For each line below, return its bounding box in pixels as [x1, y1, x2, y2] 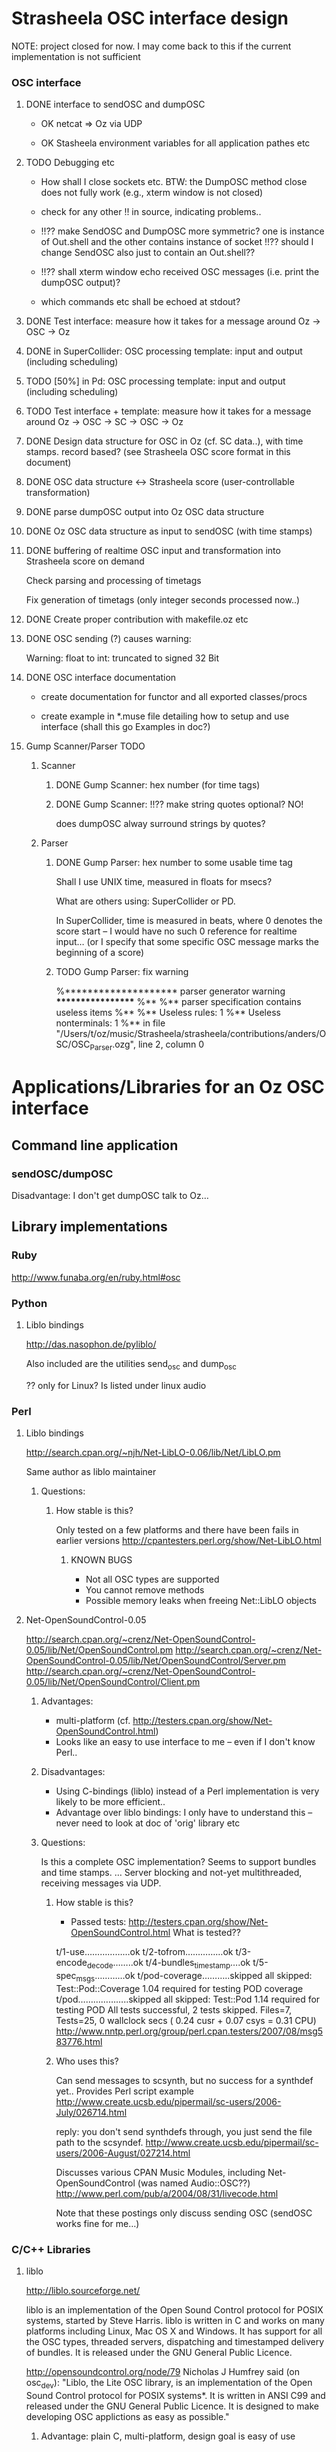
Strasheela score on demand [25, 555, 145, 567]
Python [11, 1296, 48, 1310]
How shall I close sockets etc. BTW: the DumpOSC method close [40, 176, 308, 188]
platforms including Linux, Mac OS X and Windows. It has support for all [25, 2325, 323, 2337]
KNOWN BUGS [70, 1553, 133, 1566]
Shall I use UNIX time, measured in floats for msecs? [55, 876, 273, 888]
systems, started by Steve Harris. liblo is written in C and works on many [25, 2314, 325, 2326]
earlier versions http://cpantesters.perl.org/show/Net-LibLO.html [55, 1534, 322, 1546]
